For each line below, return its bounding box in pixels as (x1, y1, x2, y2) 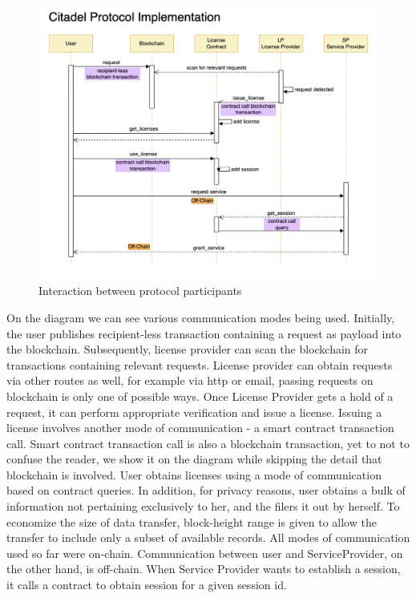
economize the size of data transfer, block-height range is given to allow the (6, 513, 377, 530)
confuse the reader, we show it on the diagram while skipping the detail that (6, 451, 382, 467)
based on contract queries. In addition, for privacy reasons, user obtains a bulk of (6, 482, 406, 499)
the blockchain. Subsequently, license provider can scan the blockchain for (6, 341, 369, 358)
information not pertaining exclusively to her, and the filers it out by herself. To (6, 498, 400, 515)
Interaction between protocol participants (38, 282, 242, 299)
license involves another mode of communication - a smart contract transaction (6, 419, 394, 436)
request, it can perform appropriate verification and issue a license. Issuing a (6, 403, 382, 420)
